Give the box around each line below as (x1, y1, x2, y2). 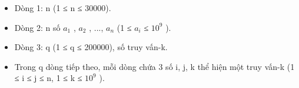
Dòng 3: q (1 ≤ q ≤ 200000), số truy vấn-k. (14, 41, 168, 53)
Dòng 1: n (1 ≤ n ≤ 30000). (14, 2, 111, 13)
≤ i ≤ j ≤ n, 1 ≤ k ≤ (14, 72, 82, 84)
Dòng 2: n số (14, 21, 61, 33)
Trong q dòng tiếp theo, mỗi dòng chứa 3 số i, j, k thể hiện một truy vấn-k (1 (14, 60, 295, 72)
